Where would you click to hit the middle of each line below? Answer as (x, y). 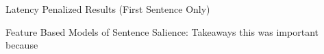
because (22, 45)
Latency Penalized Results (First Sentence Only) (108, 9)
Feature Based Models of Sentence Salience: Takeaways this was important (162, 31)
